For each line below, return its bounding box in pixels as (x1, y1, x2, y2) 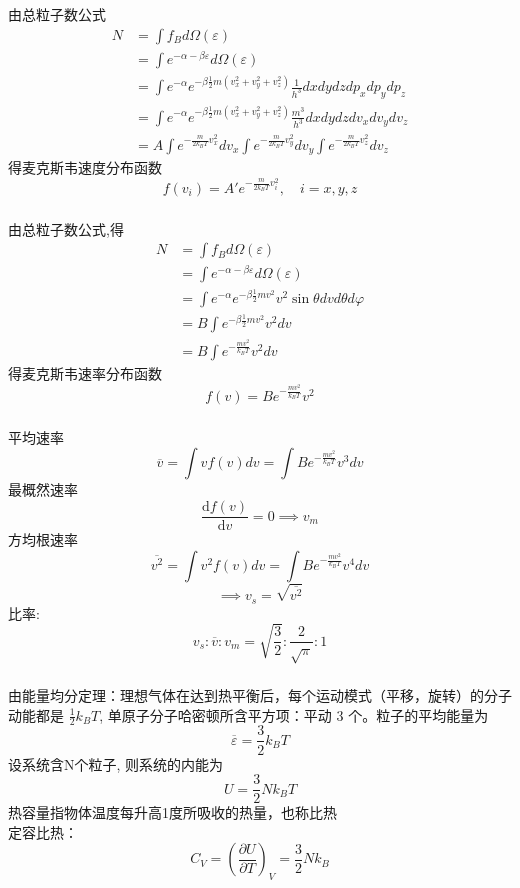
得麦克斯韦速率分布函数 (8, 363, 162, 384)
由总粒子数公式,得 (8, 218, 124, 239)
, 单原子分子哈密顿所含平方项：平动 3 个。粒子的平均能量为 (99, 704, 489, 725)
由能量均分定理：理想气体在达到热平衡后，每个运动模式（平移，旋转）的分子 (8, 685, 512, 706)
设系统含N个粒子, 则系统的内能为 (8, 753, 224, 774)
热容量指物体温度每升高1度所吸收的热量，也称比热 (8, 802, 337, 823)
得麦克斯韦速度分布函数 (8, 157, 162, 178)
